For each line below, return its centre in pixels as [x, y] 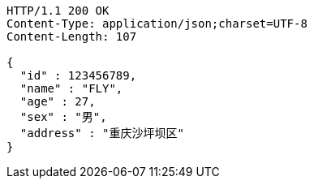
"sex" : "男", [63, 117]
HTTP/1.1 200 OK [58, 11]
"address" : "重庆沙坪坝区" [102, 133]
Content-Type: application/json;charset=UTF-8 [157, 24]
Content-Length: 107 [72, 37]
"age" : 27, [58, 101]
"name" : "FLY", [71, 88]
